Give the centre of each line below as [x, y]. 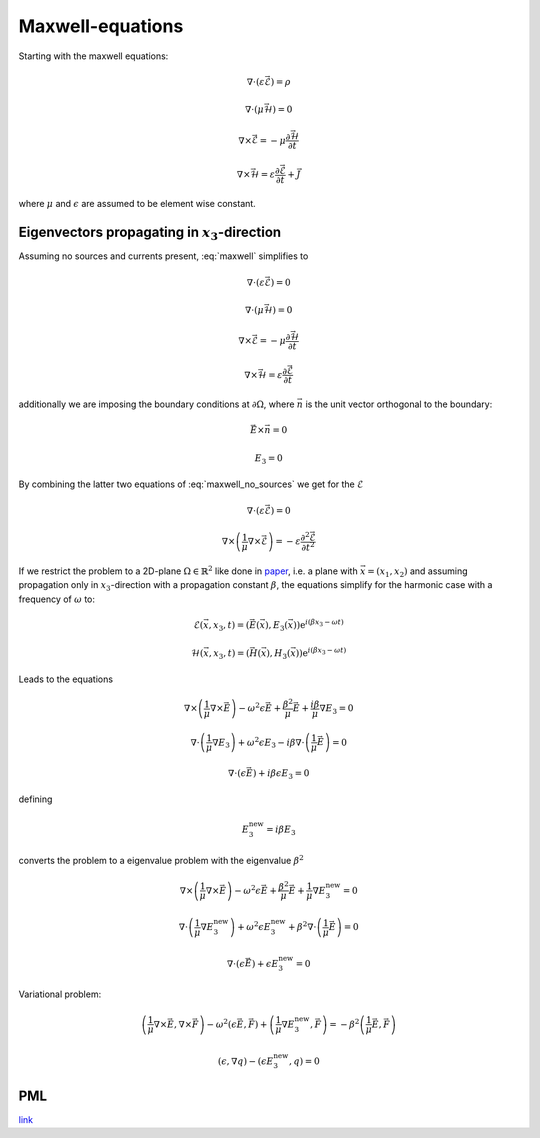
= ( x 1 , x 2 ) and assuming [417, 572]
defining [35, 799]
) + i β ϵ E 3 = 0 [281, 774]
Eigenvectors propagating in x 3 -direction [150, 234]
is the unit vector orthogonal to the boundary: [399, 404]
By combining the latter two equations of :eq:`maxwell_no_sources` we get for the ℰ [191, 484]
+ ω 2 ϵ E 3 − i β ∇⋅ [271, 742]
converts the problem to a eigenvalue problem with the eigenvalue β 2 [161, 859]
